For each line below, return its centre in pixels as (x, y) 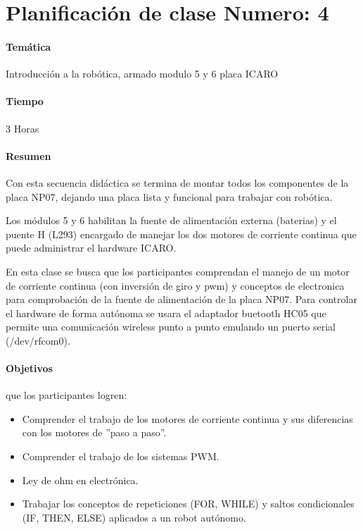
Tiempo (25, 101)
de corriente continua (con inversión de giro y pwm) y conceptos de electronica (175, 285)
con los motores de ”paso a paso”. (94, 432)
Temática (28, 46)
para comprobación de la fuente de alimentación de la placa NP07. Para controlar (181, 299)
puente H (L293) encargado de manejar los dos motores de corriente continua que (181, 234)
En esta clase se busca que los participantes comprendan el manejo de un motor (178, 271)
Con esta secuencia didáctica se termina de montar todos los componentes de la (177, 182)
